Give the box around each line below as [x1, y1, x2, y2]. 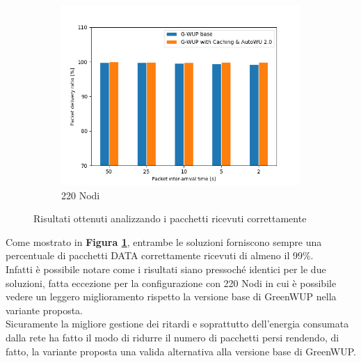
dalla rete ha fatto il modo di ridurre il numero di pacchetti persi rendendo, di [6, 330, 339, 344]
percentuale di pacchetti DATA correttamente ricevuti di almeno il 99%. [6, 248, 314, 263]
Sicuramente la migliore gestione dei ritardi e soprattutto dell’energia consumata [6, 316, 349, 331]
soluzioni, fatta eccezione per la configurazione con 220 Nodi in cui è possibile [6, 275, 337, 290]
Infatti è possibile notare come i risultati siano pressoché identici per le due [6, 261, 326, 276]
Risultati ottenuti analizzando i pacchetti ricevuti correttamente [33, 211, 307, 226]
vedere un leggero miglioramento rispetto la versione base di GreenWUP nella [6, 289, 337, 304]
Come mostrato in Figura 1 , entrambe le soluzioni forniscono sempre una [6, 234, 322, 249]
